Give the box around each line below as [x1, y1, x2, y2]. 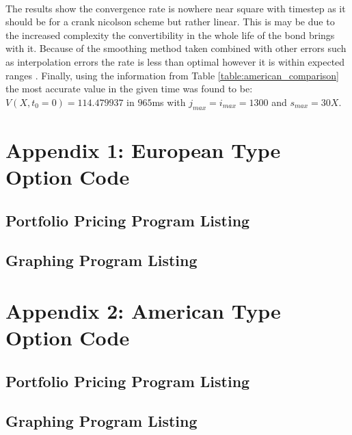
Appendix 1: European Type [5, 135, 281, 163]
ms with [152, 94, 186, 109]
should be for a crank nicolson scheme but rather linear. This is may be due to [5, 14, 335, 29]
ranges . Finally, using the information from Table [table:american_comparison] [5, 68, 339, 82]
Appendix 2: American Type [5, 296, 281, 324]
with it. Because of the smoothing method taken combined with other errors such [5, 41, 347, 55]
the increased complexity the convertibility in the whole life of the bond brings [5, 27, 335, 42]
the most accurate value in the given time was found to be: [5, 81, 253, 96]
